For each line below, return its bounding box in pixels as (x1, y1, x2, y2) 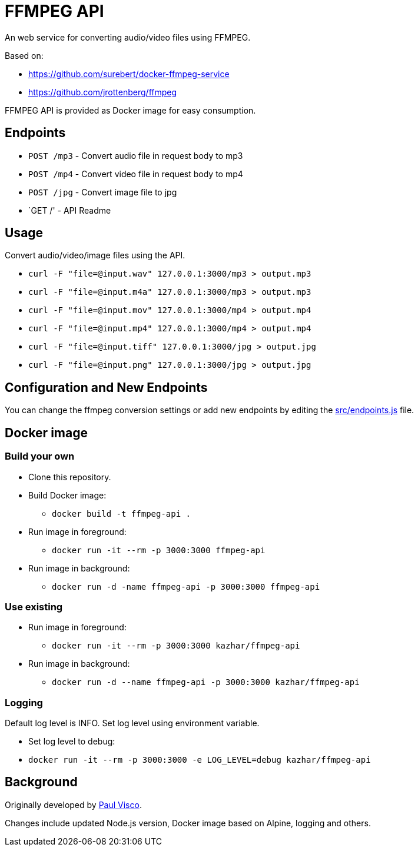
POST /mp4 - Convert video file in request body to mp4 (28, 168, 243, 179)
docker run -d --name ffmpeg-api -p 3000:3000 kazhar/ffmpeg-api (52, 677, 360, 687)
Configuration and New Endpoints (5, 380, 208, 395)
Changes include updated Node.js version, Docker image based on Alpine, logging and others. (5, 817, 371, 828)
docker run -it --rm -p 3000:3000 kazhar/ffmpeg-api (52, 641, 300, 651)
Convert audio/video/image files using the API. (5, 250, 185, 261)
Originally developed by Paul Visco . (5, 799, 142, 810)
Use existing (5, 600, 63, 613)
